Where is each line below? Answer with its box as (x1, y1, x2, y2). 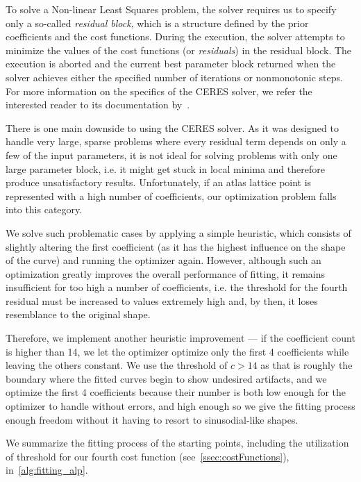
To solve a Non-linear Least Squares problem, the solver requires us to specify (6, 2, 337, 16)
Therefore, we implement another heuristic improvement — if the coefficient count (6, 331, 355, 345)
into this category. (6, 202, 83, 217)
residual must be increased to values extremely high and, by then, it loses (6, 293, 318, 308)
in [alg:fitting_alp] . (6, 463, 88, 477)
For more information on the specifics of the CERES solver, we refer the (6, 83, 312, 98)
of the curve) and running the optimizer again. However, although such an (6, 253, 321, 267)
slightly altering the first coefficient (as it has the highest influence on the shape (6, 239, 346, 254)
